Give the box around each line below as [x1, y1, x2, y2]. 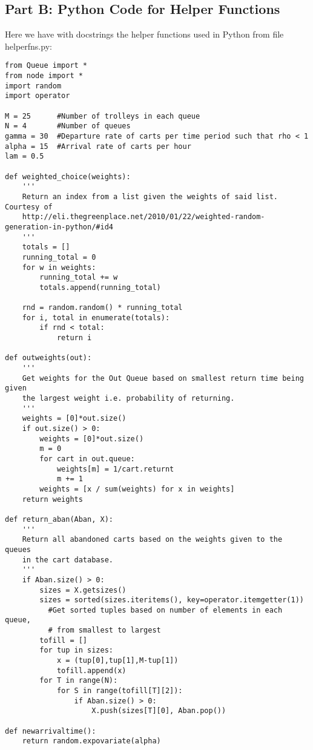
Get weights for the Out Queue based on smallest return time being [22, 373, 304, 383]
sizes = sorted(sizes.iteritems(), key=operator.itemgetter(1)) [39, 596, 304, 605]
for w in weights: [22, 263, 96, 272]
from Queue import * [5, 61, 88, 70]
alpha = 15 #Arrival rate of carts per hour [5, 142, 191, 151]
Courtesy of [5, 202, 53, 211]
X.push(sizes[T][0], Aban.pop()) [91, 706, 226, 715]
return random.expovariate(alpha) [22, 737, 161, 746]
